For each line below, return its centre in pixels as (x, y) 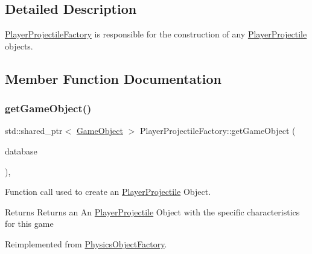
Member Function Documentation (113, 78)
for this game (29, 224)
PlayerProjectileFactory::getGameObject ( (218, 131)
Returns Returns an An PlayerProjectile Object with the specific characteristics (152, 211)
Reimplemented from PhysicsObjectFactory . (86, 243)
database (21, 151)
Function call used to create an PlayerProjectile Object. (108, 192)
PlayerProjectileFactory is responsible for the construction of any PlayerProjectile (156, 34)
